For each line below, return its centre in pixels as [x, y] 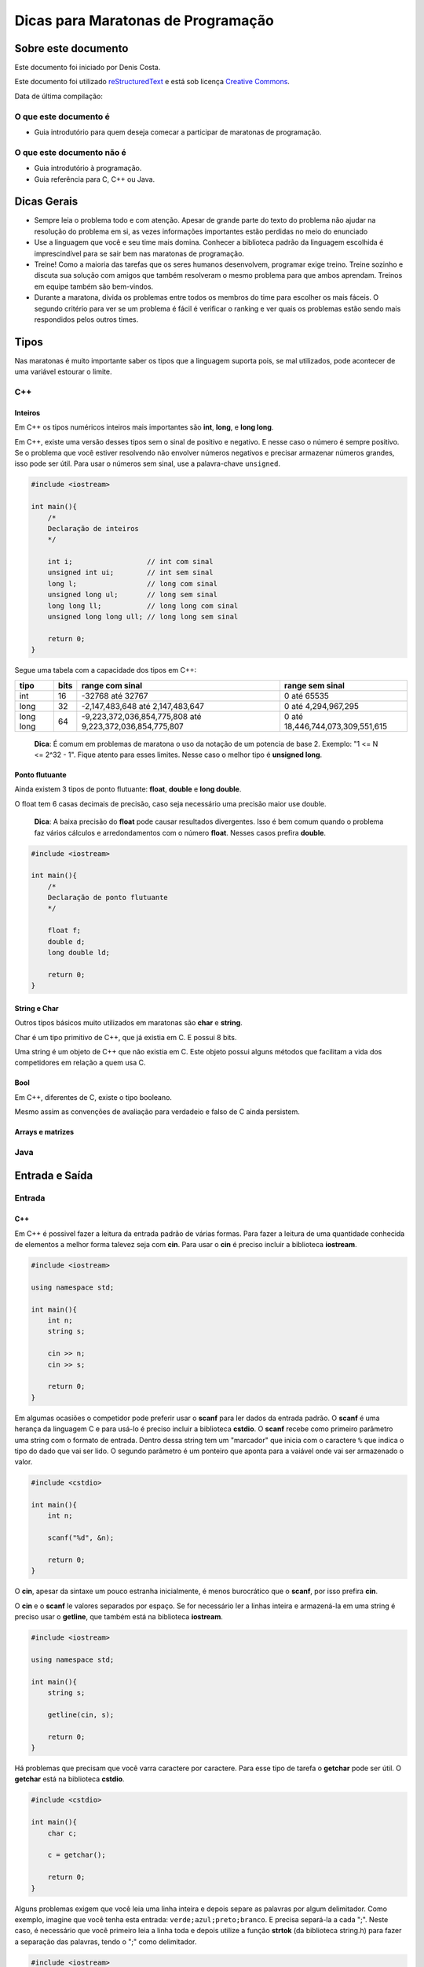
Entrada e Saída [54, 1175]
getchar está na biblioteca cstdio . [69, 1779]
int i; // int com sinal [130, 562]
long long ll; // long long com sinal [143, 605]
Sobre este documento [71, 48]
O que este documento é [62, 116]
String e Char [37, 1008]
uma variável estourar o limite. [63, 372]
